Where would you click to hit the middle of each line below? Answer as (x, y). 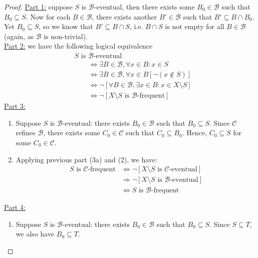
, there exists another (124, 16)
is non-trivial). (66, 36)
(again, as (19, 36)
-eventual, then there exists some (144, 7)
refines (26, 133)
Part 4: (15, 207)
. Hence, (195, 133)
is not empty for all (195, 26)
